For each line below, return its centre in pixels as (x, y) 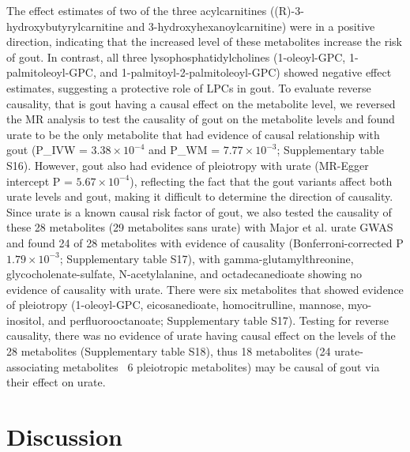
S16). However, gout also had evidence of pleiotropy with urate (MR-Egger (188, 165)
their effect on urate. (56, 382)
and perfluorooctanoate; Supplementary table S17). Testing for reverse (218, 320)
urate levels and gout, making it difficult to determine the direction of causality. (200, 196)
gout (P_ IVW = (47, 150)
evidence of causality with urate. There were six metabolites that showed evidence (205, 289)
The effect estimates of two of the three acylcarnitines (137, 10)
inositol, (26, 320)
